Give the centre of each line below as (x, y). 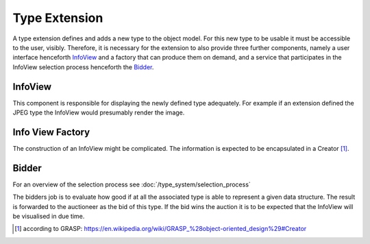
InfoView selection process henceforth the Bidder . (83, 67)
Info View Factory (51, 132)
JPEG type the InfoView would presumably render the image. (99, 112)
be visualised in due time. (49, 216)
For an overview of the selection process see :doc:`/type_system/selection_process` (132, 184)
